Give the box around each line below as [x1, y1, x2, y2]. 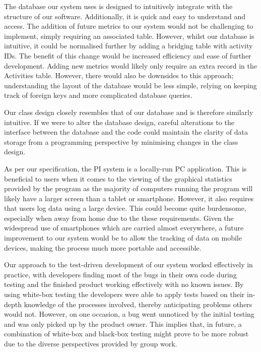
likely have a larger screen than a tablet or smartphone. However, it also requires [4, 193, 254, 203]
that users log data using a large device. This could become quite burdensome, [4, 203, 246, 213]
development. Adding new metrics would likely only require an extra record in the [4, 60, 257, 71]
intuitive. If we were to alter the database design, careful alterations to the [4, 116, 234, 127]
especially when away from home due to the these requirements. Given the [4, 212, 234, 223]
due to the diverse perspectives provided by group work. [4, 338, 177, 348]
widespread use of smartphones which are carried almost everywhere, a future [4, 222, 244, 233]
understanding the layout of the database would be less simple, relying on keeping [4, 80, 257, 90]
